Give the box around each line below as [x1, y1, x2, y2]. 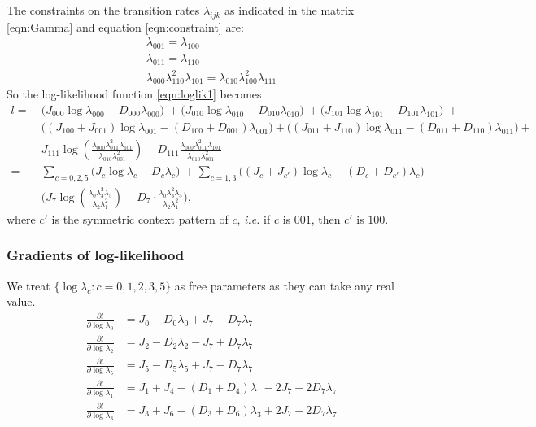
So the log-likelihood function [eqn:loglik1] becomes [7, 85, 262, 102]
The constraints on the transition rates [7, 2, 200, 18]
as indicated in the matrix [224, 2, 355, 18]
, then [311, 210, 341, 227]
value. [7, 293, 36, 310]
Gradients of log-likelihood [7, 245, 185, 265]
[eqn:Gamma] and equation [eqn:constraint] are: [7, 18, 244, 35]
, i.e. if [237, 210, 271, 227]
